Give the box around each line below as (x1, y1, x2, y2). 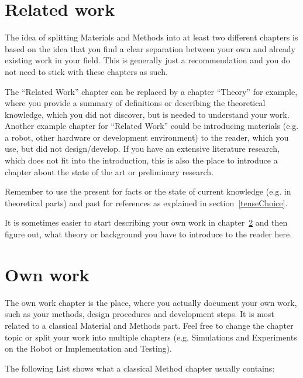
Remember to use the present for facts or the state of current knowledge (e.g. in (5, 185, 291, 197)
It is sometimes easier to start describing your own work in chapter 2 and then (5, 216, 288, 229)
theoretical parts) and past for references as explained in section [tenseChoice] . (5, 196, 288, 209)
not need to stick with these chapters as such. (5, 65, 168, 77)
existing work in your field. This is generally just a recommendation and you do (5, 54, 290, 66)
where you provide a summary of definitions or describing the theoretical (5, 97, 266, 109)
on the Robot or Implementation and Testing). (5, 342, 172, 355)
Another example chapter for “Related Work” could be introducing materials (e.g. (5, 120, 299, 132)
